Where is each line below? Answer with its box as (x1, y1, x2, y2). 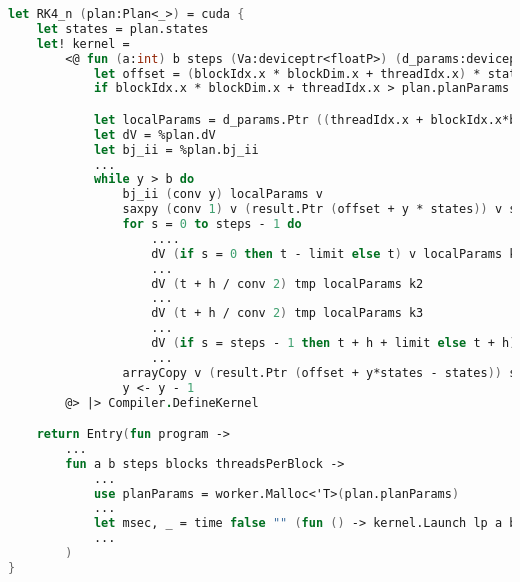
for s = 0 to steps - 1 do (122, 217, 302, 232)
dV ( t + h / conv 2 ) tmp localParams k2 (151, 276, 424, 291)
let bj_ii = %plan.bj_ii (93, 142, 259, 157)
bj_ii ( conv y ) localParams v (122, 187, 324, 202)
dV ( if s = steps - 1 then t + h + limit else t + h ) (151, 336, 517, 351)
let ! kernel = (36, 36, 130, 51)
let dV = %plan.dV (93, 127, 216, 142)
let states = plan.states (36, 21, 209, 36)
